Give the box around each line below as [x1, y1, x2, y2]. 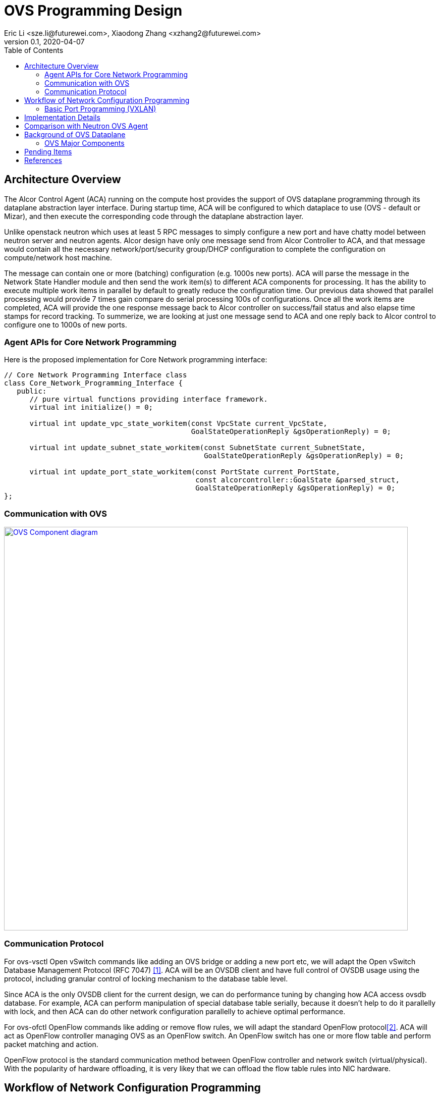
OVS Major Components [44, 138, 125, 147]
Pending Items [24, 147, 72, 156]
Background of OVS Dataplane [24, 130, 126, 139]
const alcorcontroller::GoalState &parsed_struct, [195, 476, 400, 484]
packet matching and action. [4, 1039, 98, 1049]
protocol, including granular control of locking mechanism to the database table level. [4, 974, 288, 983]
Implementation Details [24, 113, 100, 122]
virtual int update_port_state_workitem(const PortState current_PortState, [29, 468, 340, 476]
